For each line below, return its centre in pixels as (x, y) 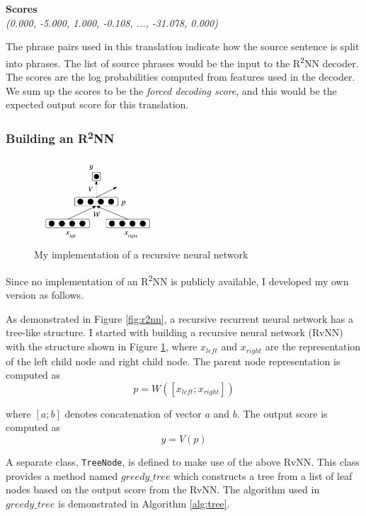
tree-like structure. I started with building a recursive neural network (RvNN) (175, 332)
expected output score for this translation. (97, 104)
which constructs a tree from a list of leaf (263, 475)
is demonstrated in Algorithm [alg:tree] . (144, 503)
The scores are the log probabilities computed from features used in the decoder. (181, 77)
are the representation (313, 346)
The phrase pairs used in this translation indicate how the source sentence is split (183, 46)
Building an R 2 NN (60, 137)
